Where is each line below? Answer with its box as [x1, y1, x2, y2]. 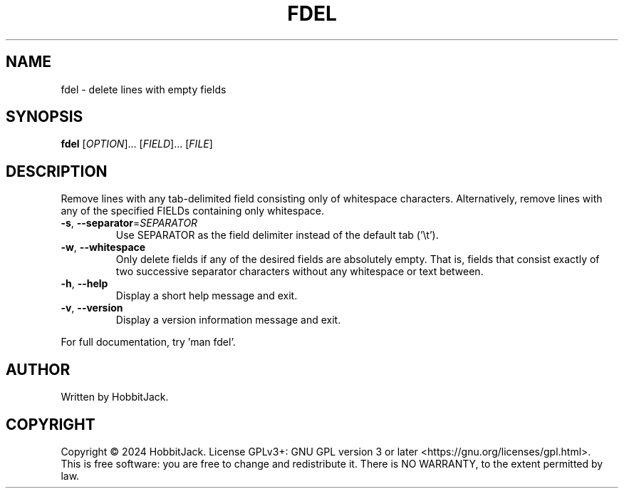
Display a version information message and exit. [115, 314, 341, 326]
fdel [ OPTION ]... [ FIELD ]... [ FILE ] [61, 138, 213, 150]
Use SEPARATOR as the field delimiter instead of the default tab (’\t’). [115, 229, 439, 242]
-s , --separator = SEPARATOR [61, 217, 198, 230]
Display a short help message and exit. [115, 289, 298, 302]
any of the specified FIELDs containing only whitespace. [61, 205, 324, 217]
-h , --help [61, 277, 108, 290]
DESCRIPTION [6, 162, 108, 180]
